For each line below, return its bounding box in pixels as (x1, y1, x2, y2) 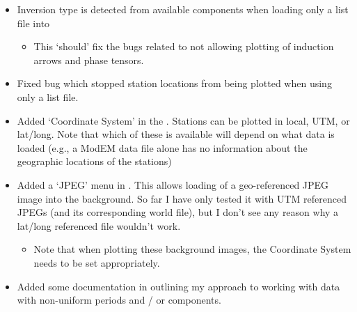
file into (17, 15, 50, 30)
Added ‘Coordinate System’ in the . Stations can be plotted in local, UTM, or (17, 113, 350, 127)
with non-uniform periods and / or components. (17, 292, 221, 307)
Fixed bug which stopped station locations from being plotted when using (17, 76, 332, 91)
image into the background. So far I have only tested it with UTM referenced (17, 191, 347, 205)
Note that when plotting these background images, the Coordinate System (33, 242, 351, 256)
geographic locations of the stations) (17, 154, 172, 169)
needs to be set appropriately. (33, 255, 160, 270)
